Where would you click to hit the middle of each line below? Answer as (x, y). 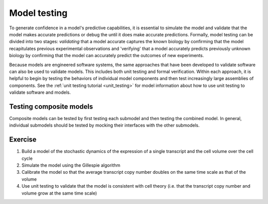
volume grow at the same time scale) (59, 193)
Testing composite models (51, 106)
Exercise (23, 140)
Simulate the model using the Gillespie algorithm (71, 165)
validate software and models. (40, 92)
